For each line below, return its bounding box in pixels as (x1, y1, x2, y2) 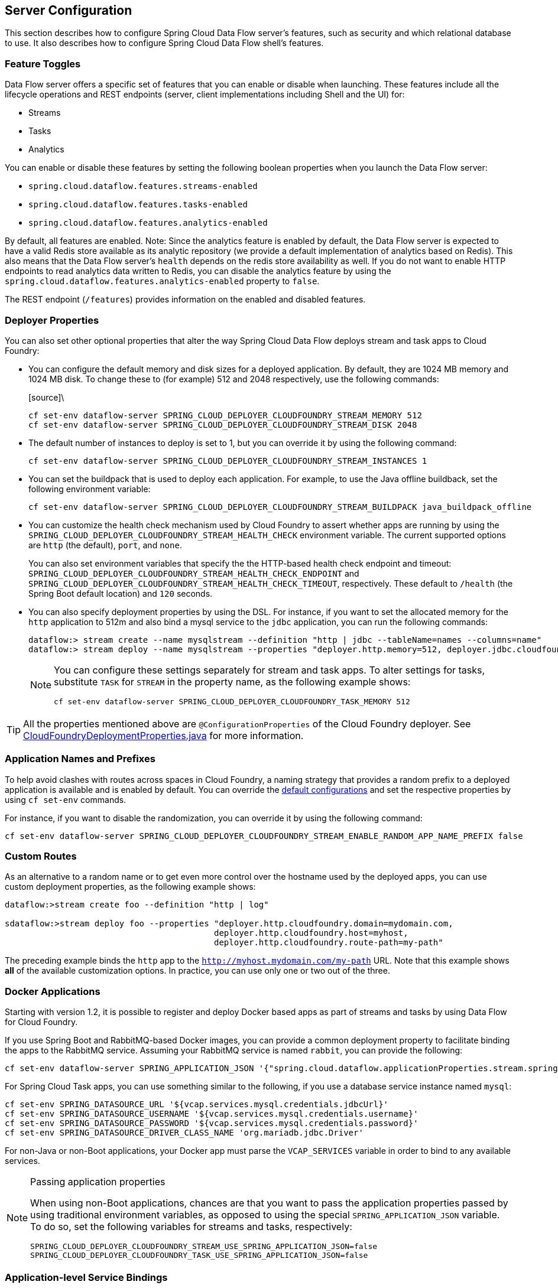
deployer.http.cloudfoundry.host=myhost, (214, 928, 408, 938)
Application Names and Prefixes (5, 753, 155, 765)
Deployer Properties (5, 314, 99, 326)
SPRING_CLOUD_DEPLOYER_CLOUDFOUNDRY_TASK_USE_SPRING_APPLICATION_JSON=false (30, 1251, 368, 1260)
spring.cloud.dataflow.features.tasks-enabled (28, 200, 248, 210)
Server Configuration (5, 3, 132, 18)
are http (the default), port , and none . (28, 539, 182, 550)
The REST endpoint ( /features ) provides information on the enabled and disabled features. (5, 294, 366, 305)
